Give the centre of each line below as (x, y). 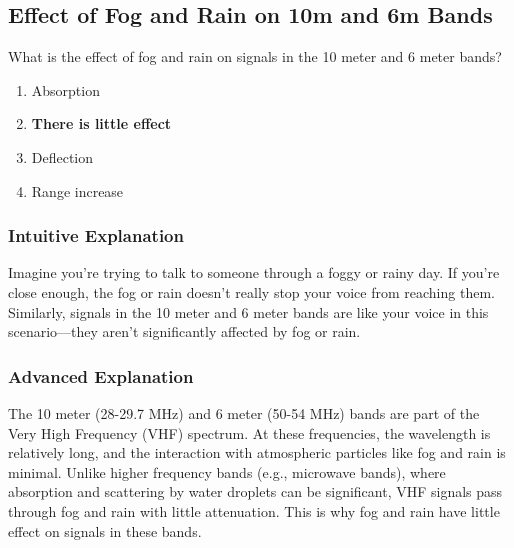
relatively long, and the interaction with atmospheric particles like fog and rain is (257, 452)
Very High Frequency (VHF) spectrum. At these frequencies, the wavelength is (249, 432)
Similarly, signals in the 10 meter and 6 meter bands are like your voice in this (248, 311)
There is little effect (101, 123)
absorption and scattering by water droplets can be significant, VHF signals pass (255, 491)
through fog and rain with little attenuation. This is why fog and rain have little (254, 510)
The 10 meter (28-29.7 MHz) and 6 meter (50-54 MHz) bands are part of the (244, 412)
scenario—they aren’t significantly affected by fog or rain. (184, 331)
